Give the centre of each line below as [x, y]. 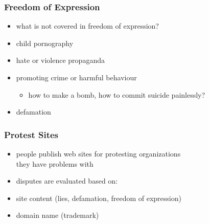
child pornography [45, 43]
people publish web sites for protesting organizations [98, 153]
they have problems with [55, 163]
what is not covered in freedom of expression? [87, 26]
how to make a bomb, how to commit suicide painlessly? [117, 94]
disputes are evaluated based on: [67, 181]
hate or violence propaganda [60, 60]
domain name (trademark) [57, 215]
